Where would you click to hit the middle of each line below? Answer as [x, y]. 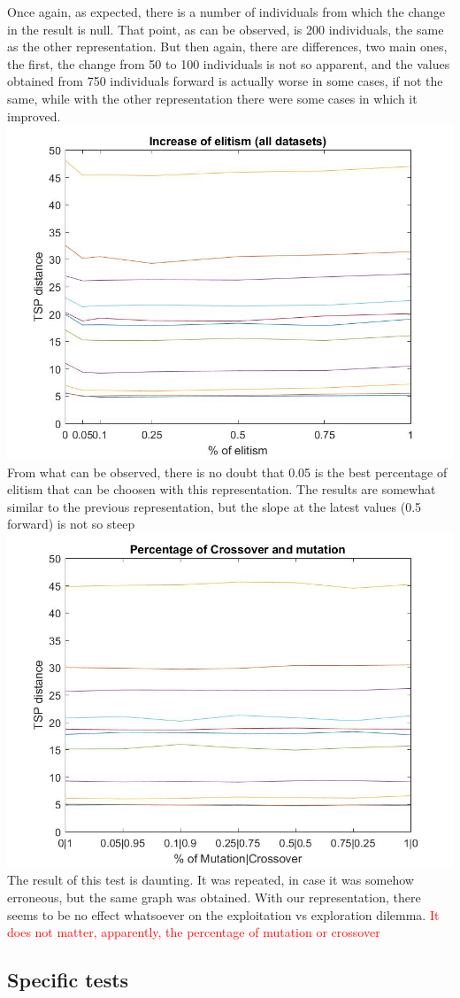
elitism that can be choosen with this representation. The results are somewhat [222, 489]
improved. [34, 116]
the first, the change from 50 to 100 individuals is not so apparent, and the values [229, 63]
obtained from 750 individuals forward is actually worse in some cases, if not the [225, 81]
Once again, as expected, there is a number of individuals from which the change [226, 12]
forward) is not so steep [71, 524]
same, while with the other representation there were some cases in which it [212, 98]
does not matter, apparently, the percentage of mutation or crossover [194, 932]
